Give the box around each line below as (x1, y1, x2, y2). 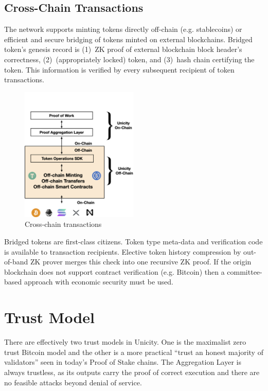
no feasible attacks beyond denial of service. (4, 377, 142, 387)
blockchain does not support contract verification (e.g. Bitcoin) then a (4, 266, 225, 277)
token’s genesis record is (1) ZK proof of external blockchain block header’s (4, 44, 242, 55)
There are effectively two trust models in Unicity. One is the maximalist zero (4, 336, 246, 347)
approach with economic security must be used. (24, 276, 173, 287)
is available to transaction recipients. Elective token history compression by (4, 246, 241, 257)
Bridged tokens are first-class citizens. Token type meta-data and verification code (4, 236, 263, 247)
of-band (4, 256, 28, 267)
